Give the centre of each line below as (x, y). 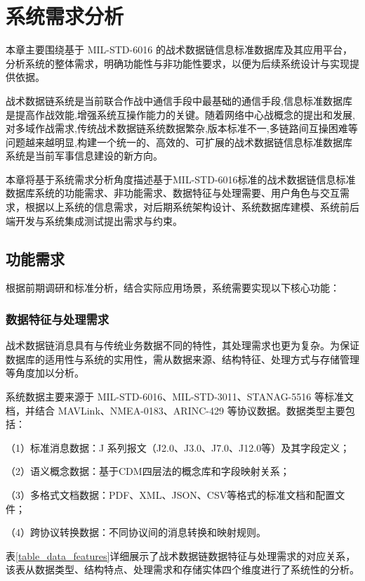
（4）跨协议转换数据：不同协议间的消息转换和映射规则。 (136, 532)
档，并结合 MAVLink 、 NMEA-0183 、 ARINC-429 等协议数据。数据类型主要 (175, 410)
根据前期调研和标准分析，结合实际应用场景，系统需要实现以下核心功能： (173, 288)
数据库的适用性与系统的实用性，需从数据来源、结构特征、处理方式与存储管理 (182, 359)
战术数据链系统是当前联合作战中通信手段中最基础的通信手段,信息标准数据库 (179, 100)
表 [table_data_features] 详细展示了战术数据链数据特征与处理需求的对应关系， (181, 555)
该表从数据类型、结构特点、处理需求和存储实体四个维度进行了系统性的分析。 (182, 569)
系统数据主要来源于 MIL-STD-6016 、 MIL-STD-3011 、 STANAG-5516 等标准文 (180, 397)
